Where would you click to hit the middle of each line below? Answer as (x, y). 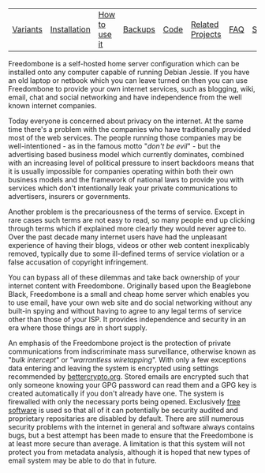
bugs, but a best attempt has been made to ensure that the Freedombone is (131, 435)
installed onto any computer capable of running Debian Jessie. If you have (129, 72)
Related (205, 24)
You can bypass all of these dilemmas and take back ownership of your (124, 277)
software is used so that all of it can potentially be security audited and (123, 410)
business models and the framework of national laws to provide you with (126, 180)
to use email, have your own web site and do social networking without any (130, 302)
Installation (70, 29)
